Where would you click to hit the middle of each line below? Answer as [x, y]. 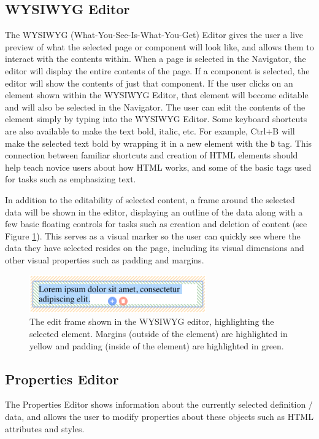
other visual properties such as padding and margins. [105, 259]
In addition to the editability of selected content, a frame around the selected [150, 199]
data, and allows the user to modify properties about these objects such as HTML [159, 416]
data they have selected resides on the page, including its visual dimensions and [155, 248]
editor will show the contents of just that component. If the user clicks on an [149, 83]
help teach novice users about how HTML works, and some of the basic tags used [158, 167]
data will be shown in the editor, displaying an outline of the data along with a [154, 212]
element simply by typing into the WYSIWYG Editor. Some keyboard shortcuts [156, 119]
